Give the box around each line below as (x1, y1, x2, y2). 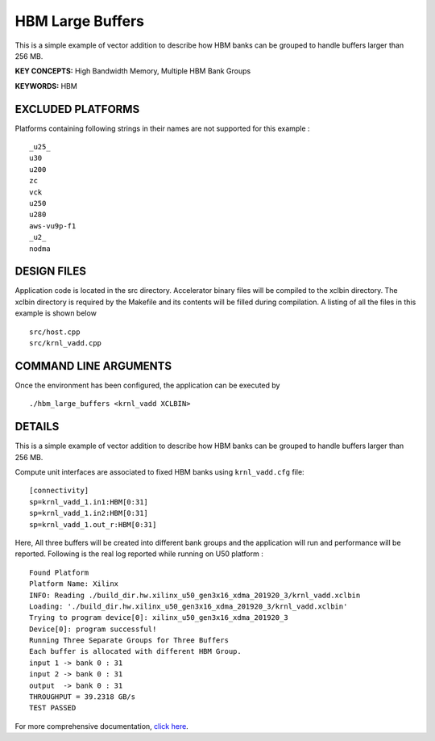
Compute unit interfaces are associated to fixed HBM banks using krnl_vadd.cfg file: (14, 467, 305, 476)
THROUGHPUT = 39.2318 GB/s (29, 693, 136, 701)
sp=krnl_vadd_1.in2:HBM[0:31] (29, 509, 149, 518)
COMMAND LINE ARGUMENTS (14, 359, 172, 373)
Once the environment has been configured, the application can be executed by (14, 380, 280, 390)
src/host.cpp (29, 327, 81, 337)
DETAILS (14, 420, 60, 433)
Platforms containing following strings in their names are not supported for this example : (14, 123, 310, 133)
